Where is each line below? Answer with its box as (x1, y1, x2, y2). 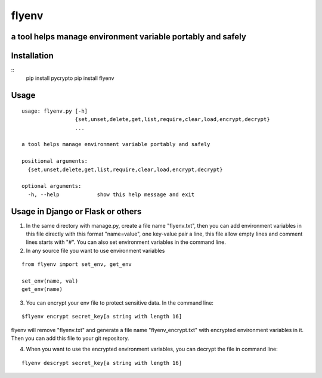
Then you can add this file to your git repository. (11, 334, 129, 342)
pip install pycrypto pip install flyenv (26, 75, 114, 82)
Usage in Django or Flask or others (11, 206, 142, 216)
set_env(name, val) (21, 278, 79, 284)
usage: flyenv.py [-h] (21, 107, 88, 114)
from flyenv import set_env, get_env (21, 261, 132, 268)
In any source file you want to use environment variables (26, 247, 165, 254)
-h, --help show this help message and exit (27, 191, 195, 198)
